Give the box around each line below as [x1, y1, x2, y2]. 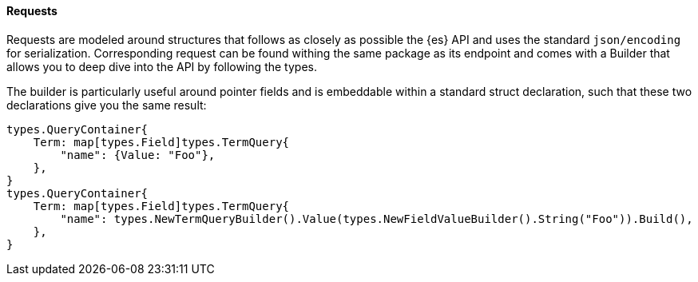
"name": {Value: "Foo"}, [60, 148, 216, 161]
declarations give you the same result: [6, 97, 207, 112]
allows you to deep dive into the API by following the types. [6, 59, 317, 73]
